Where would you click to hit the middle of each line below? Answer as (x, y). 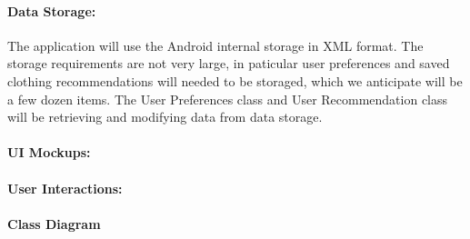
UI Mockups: (49, 152)
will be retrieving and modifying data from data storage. (165, 117)
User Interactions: (65, 188)
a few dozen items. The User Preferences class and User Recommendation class (228, 99)
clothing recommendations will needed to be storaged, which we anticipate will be (235, 80)
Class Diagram (54, 223)
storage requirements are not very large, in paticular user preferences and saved (229, 63)
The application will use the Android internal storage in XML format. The (215, 45)
